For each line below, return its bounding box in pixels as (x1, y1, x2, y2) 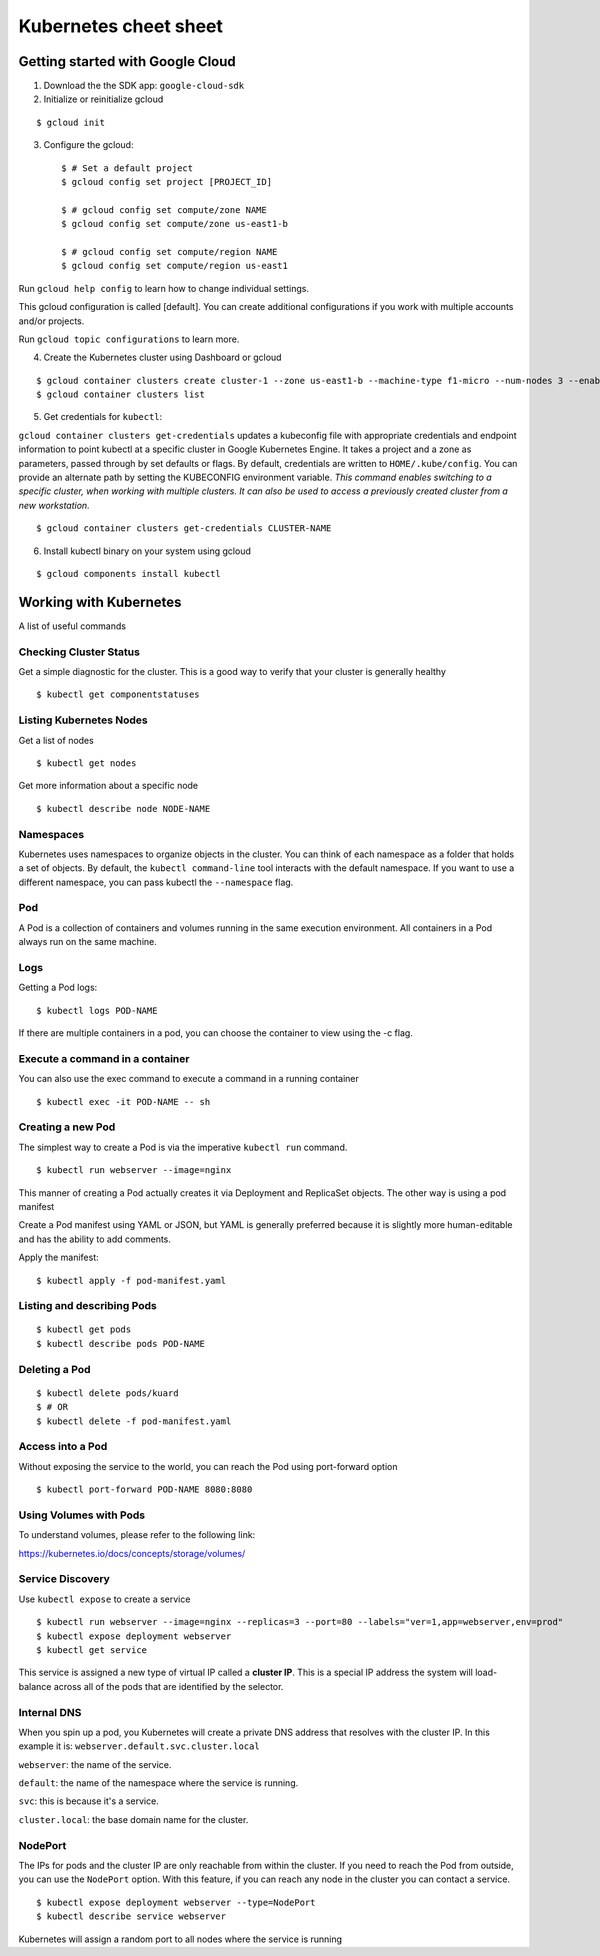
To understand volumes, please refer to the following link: (18, 1529, 256, 1541)
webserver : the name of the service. (18, 1758, 172, 1770)
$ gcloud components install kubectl (36, 568, 222, 579)
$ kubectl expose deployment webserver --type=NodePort (36, 1896, 316, 1908)
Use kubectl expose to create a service (18, 1593, 191, 1605)
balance (18, 1680, 52, 1692)
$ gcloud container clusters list (36, 389, 205, 400)
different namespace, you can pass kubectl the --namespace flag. (18, 876, 294, 888)
